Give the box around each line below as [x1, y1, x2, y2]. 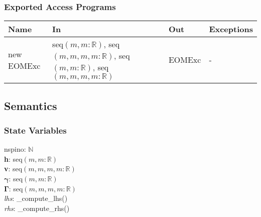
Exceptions [209, 23, 253, 35]
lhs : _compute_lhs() [4, 193, 68, 203]
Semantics [4, 97, 57, 113]
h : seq [4, 153, 23, 164]
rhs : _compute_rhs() [4, 202, 70, 213]
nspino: [4, 144, 26, 154]
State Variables [4, 124, 67, 136]
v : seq [4, 163, 23, 174]
